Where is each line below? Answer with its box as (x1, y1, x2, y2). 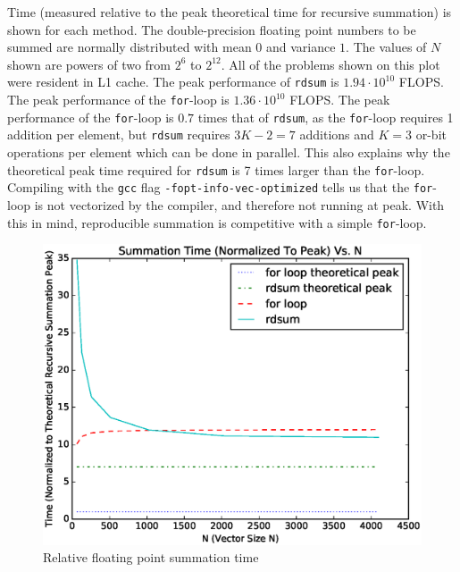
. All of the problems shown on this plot (221, 55, 440, 73)
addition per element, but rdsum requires (7, 125, 230, 144)
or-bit (415, 125, 447, 144)
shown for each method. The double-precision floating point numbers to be (7, 20, 416, 38)
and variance (266, 38, 336, 56)
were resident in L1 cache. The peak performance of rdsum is (7, 72, 339, 91)
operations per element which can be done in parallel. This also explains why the (7, 143, 450, 161)
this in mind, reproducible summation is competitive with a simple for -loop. (7, 213, 427, 231)
